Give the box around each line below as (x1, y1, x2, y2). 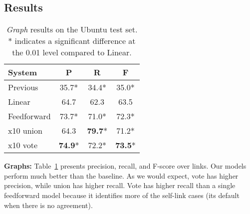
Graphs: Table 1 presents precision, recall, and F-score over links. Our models (4, 161, 247, 171)
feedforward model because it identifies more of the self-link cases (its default (4, 190, 240, 200)
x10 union (8, 125, 42, 137)
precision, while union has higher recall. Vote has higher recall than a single (4, 180, 236, 191)
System (8, 66, 37, 78)
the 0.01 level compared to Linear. (12, 46, 132, 58)
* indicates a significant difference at (8, 35, 136, 47)
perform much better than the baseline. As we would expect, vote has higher (4, 170, 239, 181)
